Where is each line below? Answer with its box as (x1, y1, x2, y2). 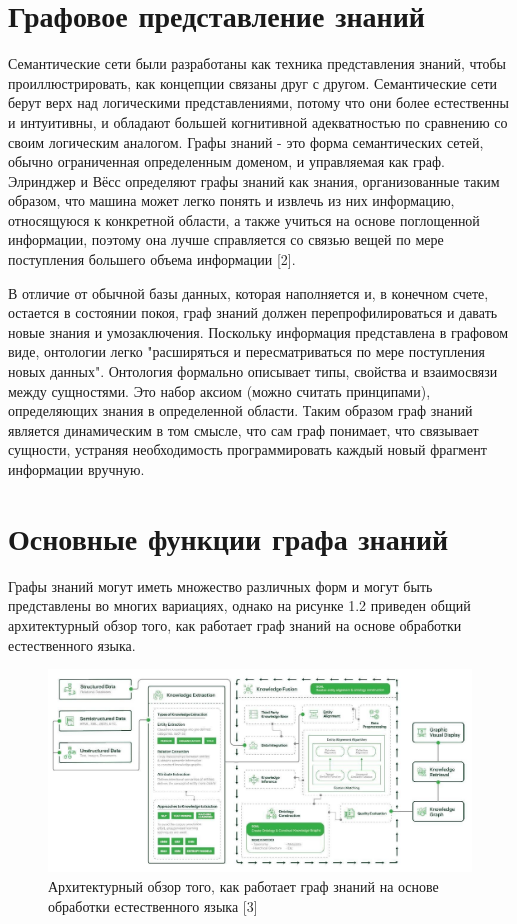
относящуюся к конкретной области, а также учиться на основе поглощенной (8, 209, 480, 230)
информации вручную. (8, 459, 145, 479)
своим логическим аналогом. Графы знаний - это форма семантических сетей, (8, 131, 484, 152)
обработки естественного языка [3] (48, 895, 258, 916)
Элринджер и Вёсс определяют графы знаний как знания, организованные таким (8, 170, 500, 191)
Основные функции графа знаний (8, 517, 449, 558)
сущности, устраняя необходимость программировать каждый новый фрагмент (8, 439, 487, 460)
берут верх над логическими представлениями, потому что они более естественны (8, 92, 510, 113)
